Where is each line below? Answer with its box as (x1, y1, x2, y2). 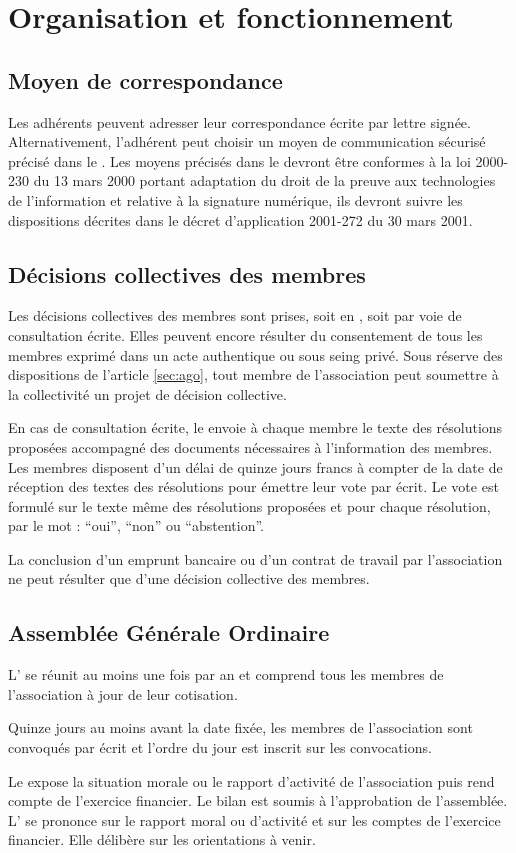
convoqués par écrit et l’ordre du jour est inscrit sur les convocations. (8, 737, 432, 758)
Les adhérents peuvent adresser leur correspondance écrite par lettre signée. (8, 111, 471, 132)
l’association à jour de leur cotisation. (8, 683, 238, 704)
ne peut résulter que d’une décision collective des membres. (8, 568, 370, 589)
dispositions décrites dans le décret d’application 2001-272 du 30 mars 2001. (8, 209, 473, 230)
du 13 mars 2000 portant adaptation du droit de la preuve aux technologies (33, 170, 496, 191)
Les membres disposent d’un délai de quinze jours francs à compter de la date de (8, 456, 503, 477)
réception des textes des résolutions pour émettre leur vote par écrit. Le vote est (8, 476, 499, 497)
